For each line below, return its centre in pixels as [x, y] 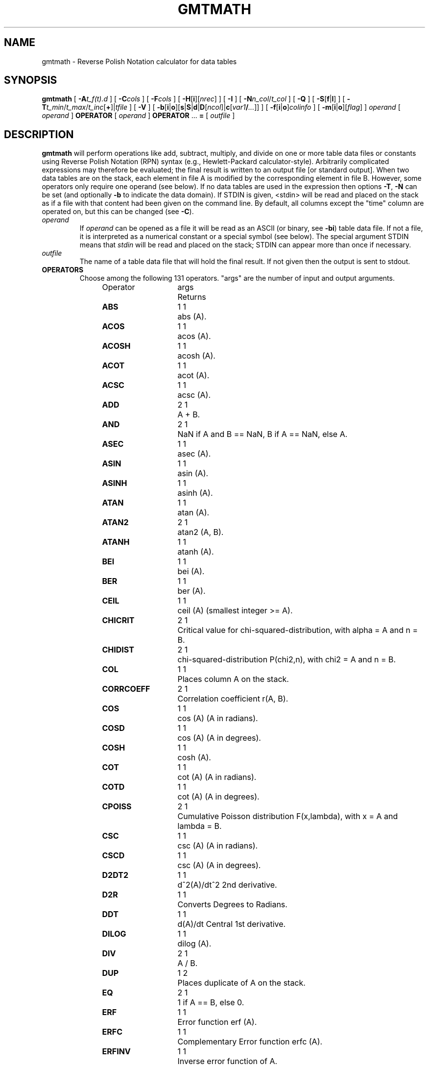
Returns [192, 297]
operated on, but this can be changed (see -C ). [118, 212]
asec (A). [194, 454]
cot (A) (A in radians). [217, 777]
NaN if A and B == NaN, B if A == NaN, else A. [262, 434]
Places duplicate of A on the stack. [241, 983]
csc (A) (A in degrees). [219, 865]
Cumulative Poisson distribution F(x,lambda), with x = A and [288, 816]
